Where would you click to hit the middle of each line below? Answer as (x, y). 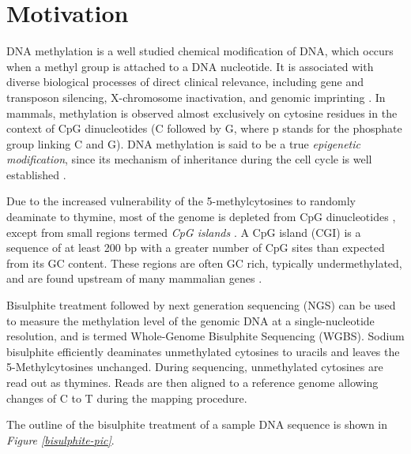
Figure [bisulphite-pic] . (60, 439)
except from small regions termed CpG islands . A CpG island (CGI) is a (184, 232)
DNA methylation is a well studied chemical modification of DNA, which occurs (200, 51)
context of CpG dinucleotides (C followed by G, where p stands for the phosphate (204, 128)
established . (36, 174)
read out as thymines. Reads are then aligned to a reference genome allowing (192, 382)
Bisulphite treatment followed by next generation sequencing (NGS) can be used (201, 305)
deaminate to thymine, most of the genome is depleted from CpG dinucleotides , (201, 217)
